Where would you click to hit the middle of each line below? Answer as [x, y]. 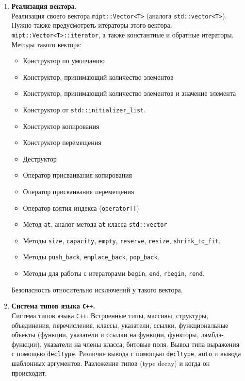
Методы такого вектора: [47, 44]
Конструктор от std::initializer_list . [84, 109]
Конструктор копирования [61, 126]
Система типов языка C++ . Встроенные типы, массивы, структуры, [110, 316]
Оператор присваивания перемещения [79, 191]
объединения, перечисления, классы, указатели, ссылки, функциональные [120, 325]
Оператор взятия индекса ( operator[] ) [81, 208]
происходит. [29, 372]
